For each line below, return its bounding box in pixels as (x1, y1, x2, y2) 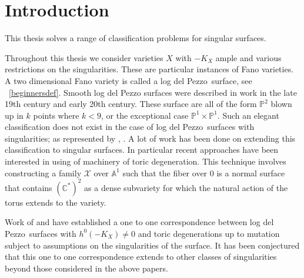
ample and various (215, 51, 282, 63)
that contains (5, 181, 52, 193)
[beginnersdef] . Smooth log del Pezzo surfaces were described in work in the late (9, 86, 297, 98)
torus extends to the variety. (5, 196, 106, 208)
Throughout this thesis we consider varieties (5, 51, 163, 63)
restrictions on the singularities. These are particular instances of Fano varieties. (5, 63, 294, 75)
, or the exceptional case (101, 109, 189, 121)
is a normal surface (216, 166, 285, 179)
